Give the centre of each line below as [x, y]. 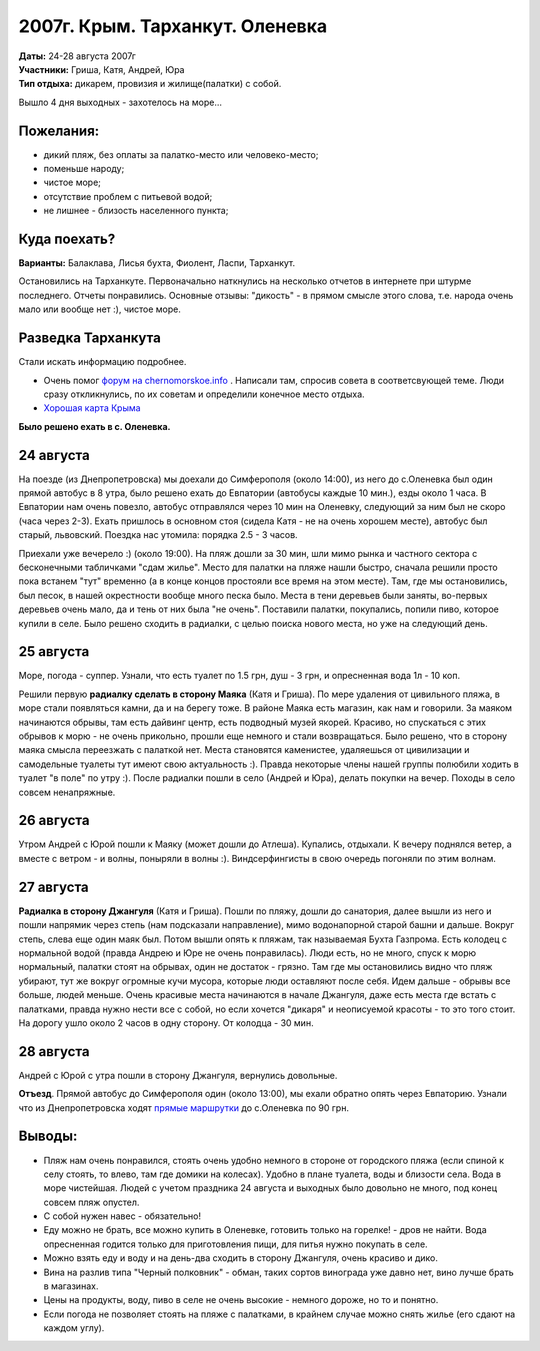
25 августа [54, 651]
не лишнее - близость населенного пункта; [136, 211]
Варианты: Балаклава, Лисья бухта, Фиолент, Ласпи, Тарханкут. [157, 263]
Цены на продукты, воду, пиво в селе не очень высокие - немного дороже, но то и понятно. [241, 1300]
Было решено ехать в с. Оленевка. [94, 426]
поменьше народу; [84, 169]
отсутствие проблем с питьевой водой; [128, 196]
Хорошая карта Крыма [92, 408]
